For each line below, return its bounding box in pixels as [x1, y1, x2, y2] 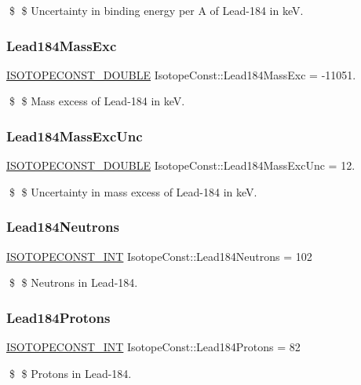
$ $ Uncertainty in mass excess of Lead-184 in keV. [9, 183, 257, 200]
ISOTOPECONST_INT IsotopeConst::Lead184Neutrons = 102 [6, 247, 312, 264]
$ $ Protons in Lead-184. [9, 365, 132, 381]
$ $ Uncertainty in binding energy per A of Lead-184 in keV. [9, 2, 304, 18]
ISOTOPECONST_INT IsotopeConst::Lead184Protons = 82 [6, 339, 301, 355]
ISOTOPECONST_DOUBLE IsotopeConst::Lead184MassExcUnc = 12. [6, 157, 356, 174]
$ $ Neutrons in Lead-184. [9, 274, 138, 291]
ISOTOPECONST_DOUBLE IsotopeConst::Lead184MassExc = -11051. [6, 66, 356, 82]
